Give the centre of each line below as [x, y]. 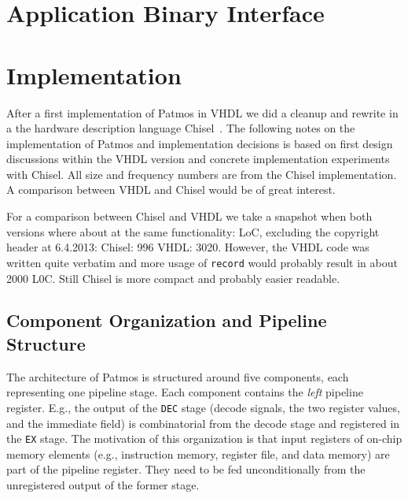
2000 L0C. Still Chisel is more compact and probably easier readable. [173, 278]
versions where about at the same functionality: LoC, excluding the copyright [193, 231]
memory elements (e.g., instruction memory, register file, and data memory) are [198, 453]
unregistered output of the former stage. [103, 484]
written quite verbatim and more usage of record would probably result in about [202, 262]
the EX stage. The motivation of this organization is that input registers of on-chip [204, 439]
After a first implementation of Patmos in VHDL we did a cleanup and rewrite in [202, 112]
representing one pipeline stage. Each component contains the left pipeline [185, 392]
